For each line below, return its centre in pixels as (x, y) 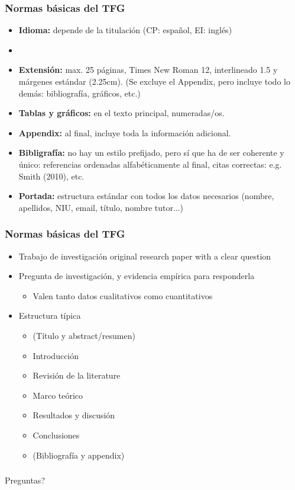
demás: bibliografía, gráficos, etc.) (80, 93)
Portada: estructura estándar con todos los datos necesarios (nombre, (146, 196)
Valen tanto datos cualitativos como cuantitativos (123, 295)
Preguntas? (25, 480)
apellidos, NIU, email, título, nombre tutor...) (101, 207)
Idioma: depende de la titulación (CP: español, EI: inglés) (125, 30)
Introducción (56, 355)
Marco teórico (58, 395)
